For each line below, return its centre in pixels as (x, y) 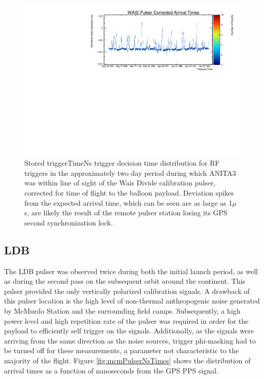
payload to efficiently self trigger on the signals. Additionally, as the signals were (129, 331)
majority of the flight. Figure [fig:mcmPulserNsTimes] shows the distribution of (127, 360)
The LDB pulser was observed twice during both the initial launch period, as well (131, 271)
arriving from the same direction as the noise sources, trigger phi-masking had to (130, 340)
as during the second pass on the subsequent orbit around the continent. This (125, 281)
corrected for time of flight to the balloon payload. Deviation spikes (129, 193)
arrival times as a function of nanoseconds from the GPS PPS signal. (111, 370)
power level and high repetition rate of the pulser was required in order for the (126, 320)
